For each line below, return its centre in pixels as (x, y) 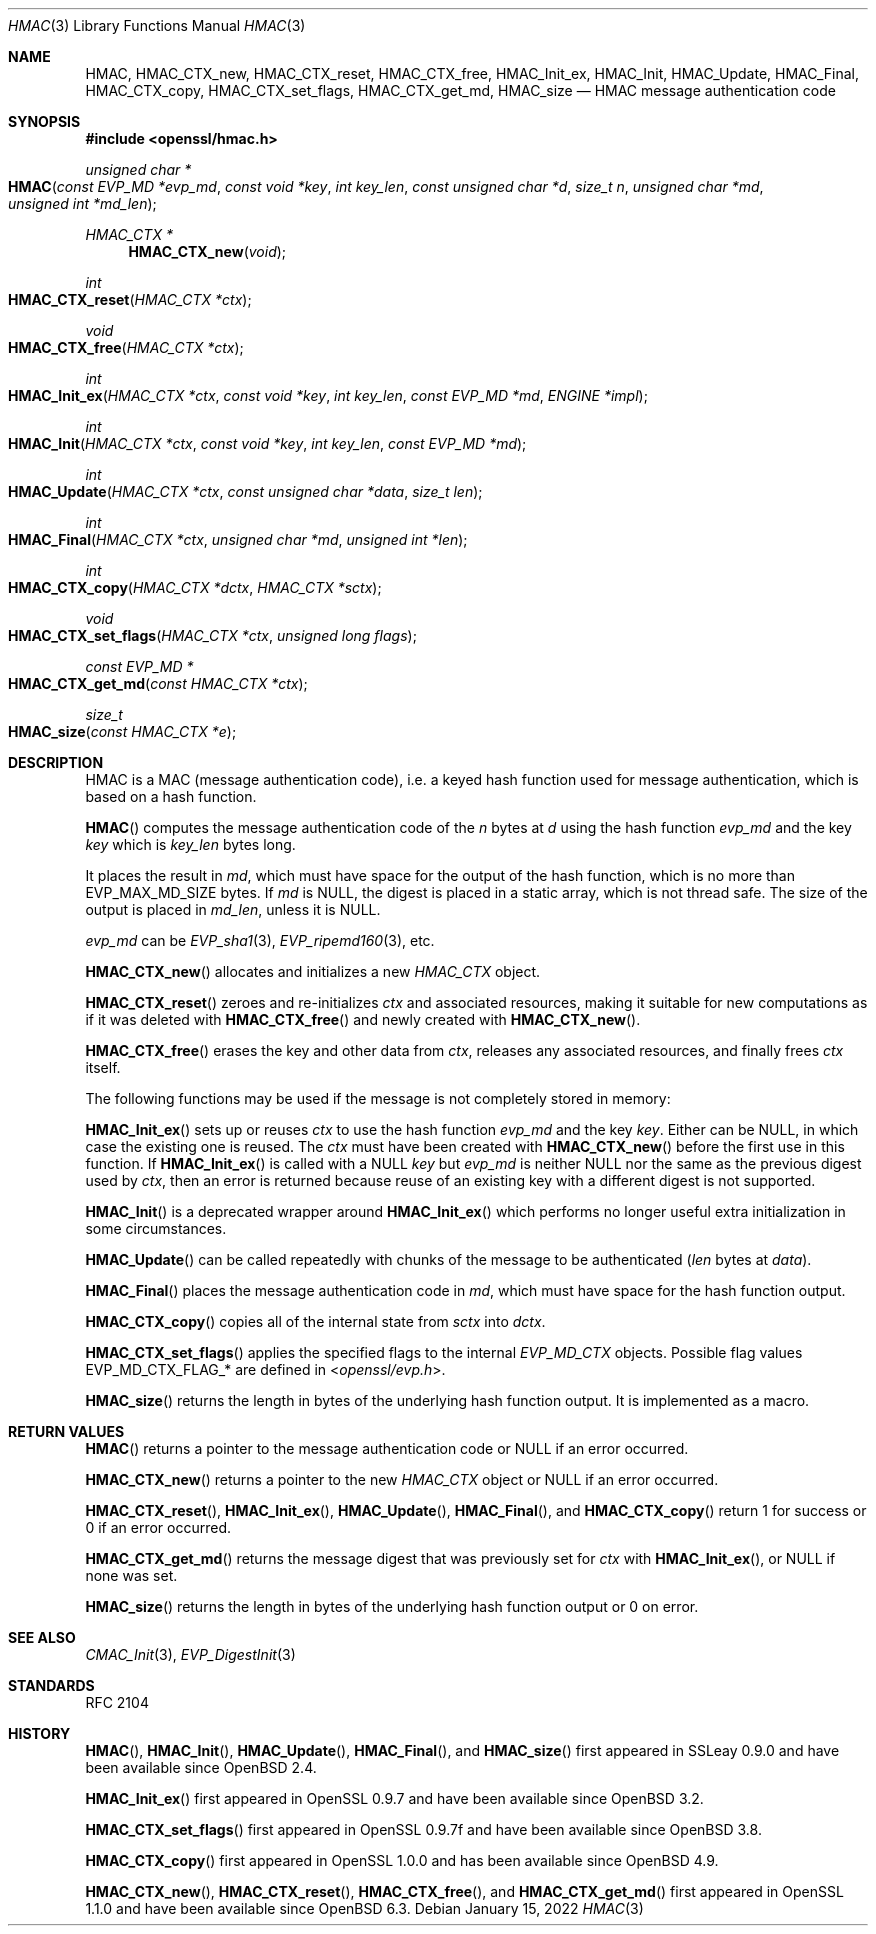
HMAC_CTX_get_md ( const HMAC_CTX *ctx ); (158, 683)
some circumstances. (156, 1228)
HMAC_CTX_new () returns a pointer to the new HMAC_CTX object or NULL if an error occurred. (402, 1479)
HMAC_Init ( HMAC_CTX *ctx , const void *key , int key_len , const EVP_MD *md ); (267, 443)
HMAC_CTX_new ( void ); (207, 251)
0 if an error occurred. (158, 1527)
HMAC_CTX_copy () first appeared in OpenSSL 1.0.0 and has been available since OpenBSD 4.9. (402, 1860)
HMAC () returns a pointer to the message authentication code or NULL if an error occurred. (387, 1448)
